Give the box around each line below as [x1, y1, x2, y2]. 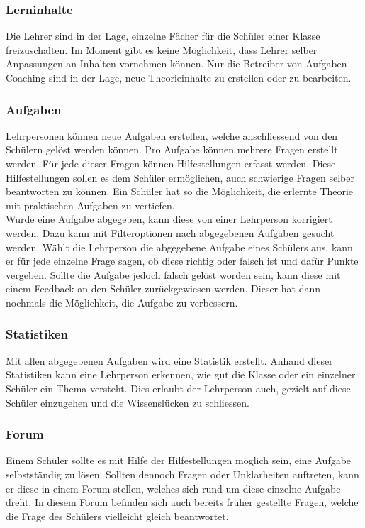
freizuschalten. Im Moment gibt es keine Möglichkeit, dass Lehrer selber [6, 42, 318, 57]
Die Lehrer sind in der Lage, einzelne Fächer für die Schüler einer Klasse [6, 28, 320, 43]
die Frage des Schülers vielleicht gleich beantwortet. [6, 508, 229, 523]
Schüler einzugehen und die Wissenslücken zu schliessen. [6, 395, 249, 409]
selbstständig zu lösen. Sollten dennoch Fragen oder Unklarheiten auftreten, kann [6, 466, 359, 481]
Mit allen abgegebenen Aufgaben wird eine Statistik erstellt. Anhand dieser [6, 353, 333, 368]
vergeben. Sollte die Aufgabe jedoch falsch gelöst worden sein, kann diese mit [6, 267, 341, 282]
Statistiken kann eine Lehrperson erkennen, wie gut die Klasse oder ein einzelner [6, 367, 356, 382]
